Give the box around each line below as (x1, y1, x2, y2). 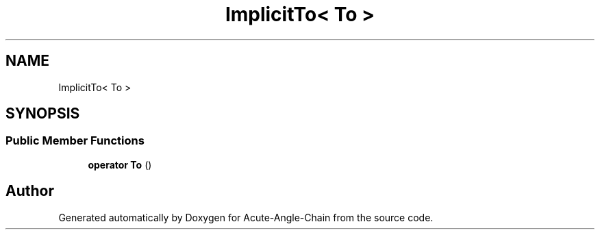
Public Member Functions (5, 134, 145, 148)
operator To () (88, 158, 152, 171)
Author (5, 182, 54, 200)
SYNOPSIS (5, 105, 80, 123)
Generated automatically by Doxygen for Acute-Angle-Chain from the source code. (58, 211, 434, 223)
